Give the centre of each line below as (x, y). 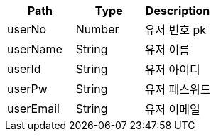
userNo (27, 29)
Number (97, 29)
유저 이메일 (172, 109)
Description (178, 11)
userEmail (33, 109)
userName (35, 49)
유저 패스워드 (178, 89)
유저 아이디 (172, 70)
